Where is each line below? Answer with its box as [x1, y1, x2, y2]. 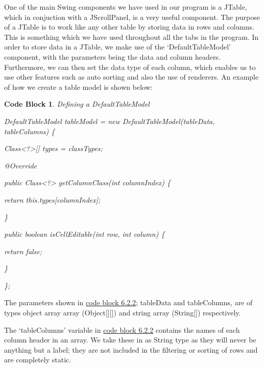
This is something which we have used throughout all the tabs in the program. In [4, 31, 259, 42]
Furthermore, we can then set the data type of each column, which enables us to [4, 61, 256, 72]
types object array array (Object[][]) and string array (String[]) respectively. [4, 307, 241, 318]
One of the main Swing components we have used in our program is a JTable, [4, 2, 247, 12]
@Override [4, 160, 37, 170]
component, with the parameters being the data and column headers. [4, 51, 221, 62]
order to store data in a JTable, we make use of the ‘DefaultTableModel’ [4, 41, 231, 52]
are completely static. [4, 354, 71, 365]
